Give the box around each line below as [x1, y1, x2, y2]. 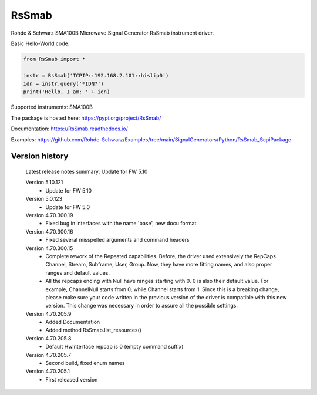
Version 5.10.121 [25, 179, 63, 186]
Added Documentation [45, 319, 100, 326]
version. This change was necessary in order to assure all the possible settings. [45, 302, 238, 309]
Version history [11, 151, 69, 161]
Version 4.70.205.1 [25, 367, 70, 375]
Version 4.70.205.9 [25, 310, 72, 317]
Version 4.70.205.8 [25, 335, 72, 342]
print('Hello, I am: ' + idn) [23, 89, 110, 95]
